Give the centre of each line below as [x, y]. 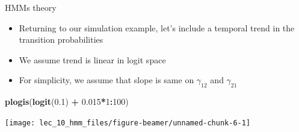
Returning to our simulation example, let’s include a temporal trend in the [157, 27]
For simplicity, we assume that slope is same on [106, 80]
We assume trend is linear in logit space [92, 59]
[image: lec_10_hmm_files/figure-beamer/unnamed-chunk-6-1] [128, 123]
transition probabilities [61, 39]
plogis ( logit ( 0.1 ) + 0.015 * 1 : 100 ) [67, 102]
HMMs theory [31, 7]
